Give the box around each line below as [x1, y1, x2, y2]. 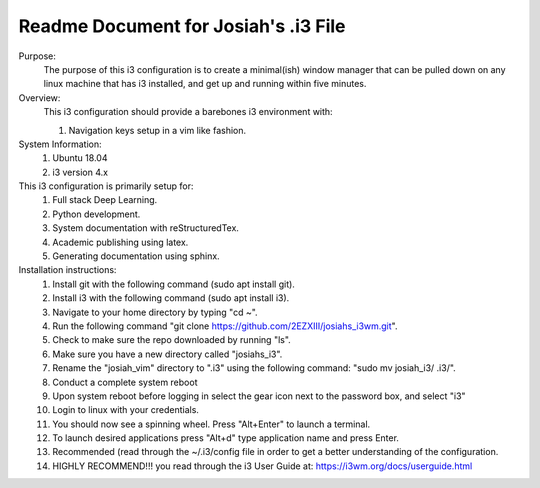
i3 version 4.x [52, 166, 109, 178]
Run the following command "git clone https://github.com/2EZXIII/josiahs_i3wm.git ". [52, 320, 398, 332]
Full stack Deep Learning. [52, 194, 158, 206]
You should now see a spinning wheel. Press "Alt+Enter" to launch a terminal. [52, 418, 371, 430]
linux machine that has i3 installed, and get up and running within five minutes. [43, 78, 367, 90]
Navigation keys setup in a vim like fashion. [68, 124, 247, 136]
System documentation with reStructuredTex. [52, 222, 240, 234]
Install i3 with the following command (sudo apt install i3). [52, 292, 290, 304]
